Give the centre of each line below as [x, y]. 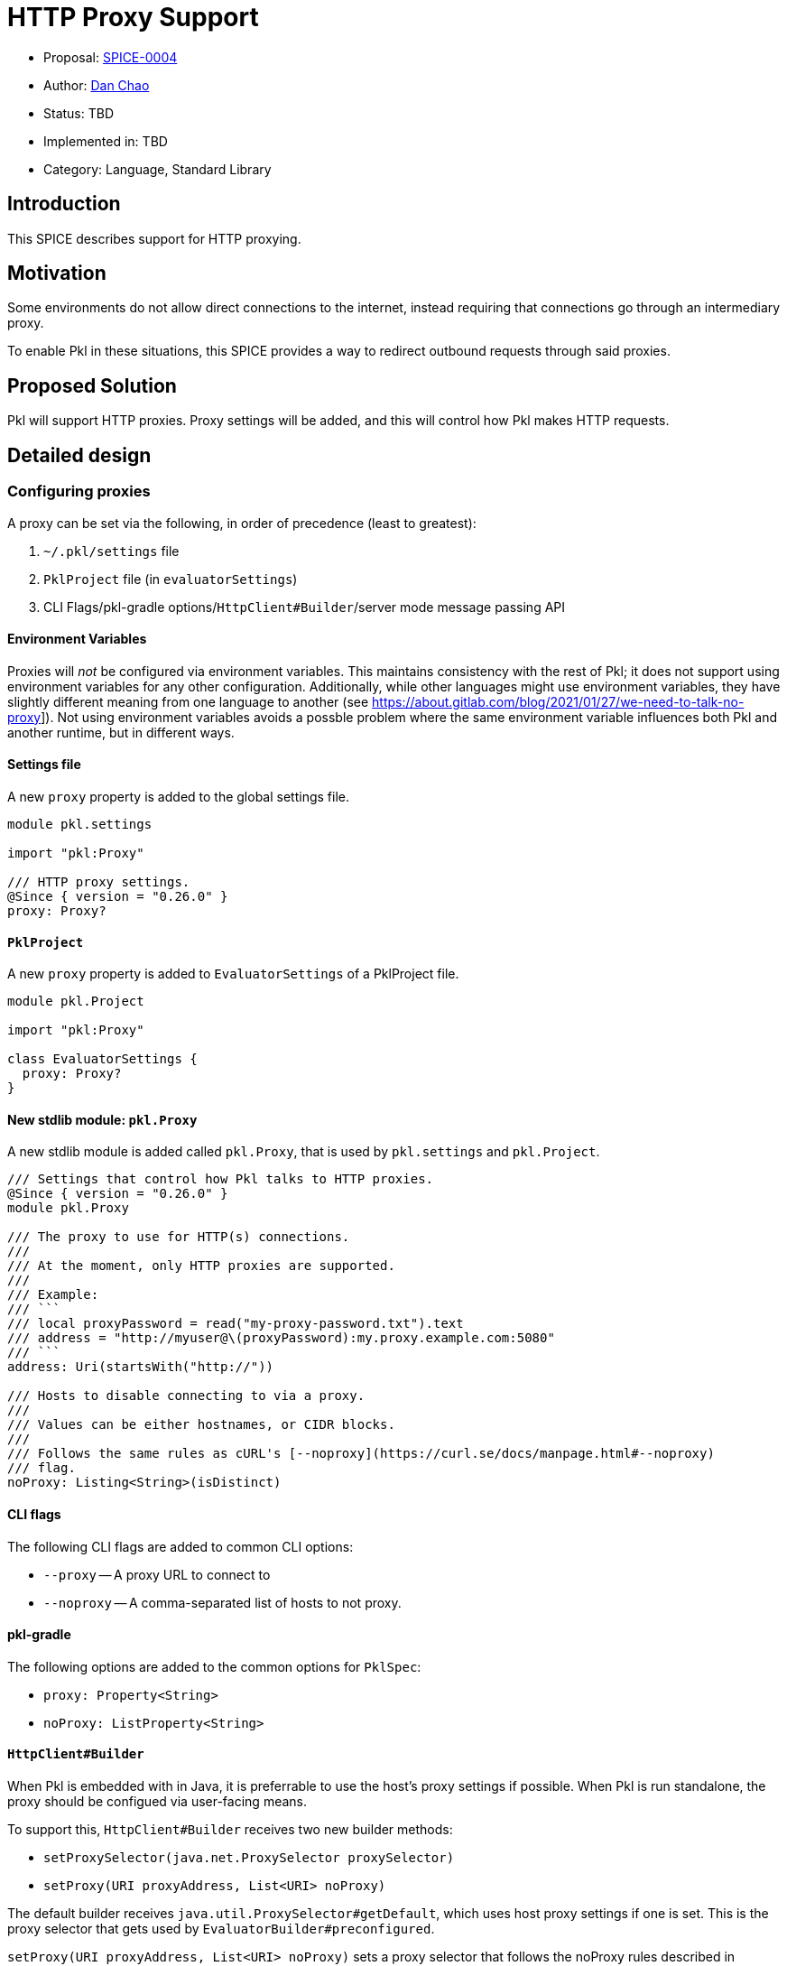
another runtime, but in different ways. [121, 732]
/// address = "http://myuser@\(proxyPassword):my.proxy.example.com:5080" [281, 1338]
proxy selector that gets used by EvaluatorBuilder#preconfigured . [221, 1929]
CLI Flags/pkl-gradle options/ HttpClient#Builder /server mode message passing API [305, 607]
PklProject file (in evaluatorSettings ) [171, 579]
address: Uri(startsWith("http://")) [141, 1367]
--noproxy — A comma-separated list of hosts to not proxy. [222, 1602]
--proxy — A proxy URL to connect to [157, 1574]
